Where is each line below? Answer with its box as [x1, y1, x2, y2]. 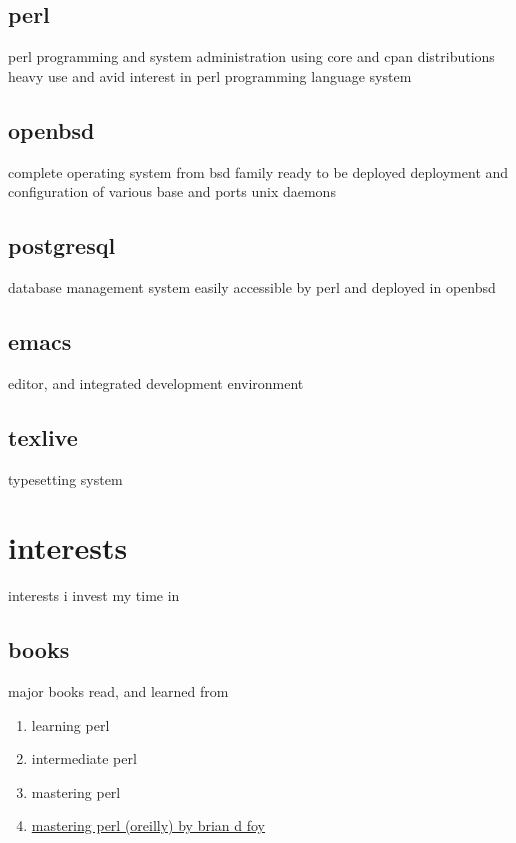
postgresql [8, 230, 116, 261]
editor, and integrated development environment [8, 372, 304, 393]
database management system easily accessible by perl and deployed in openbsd [8, 276, 496, 297]
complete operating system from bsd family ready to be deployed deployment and [8, 161, 509, 182]
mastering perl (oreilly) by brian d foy [31, 815, 266, 836]
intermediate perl [31, 748, 137, 769]
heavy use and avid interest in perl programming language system [8, 65, 412, 86]
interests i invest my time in [8, 585, 180, 606]
